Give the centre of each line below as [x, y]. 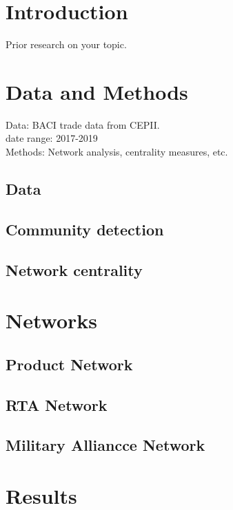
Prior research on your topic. [66, 44]
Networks [52, 320]
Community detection [85, 229]
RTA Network [57, 404]
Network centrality [74, 269]
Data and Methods [97, 91]
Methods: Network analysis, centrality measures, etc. [117, 152]
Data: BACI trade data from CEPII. [83, 124]
